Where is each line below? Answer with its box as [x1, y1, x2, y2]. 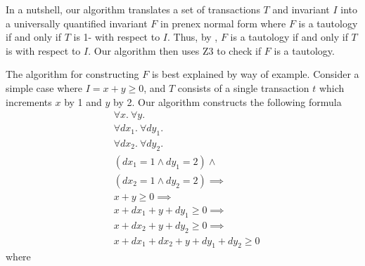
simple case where [6, 80, 83, 95]
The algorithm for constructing [6, 67, 139, 81]
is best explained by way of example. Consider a [151, 67, 359, 81]
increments [6, 94, 52, 109]
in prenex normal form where [160, 15, 286, 30]
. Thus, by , [167, 29, 218, 44]
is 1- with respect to [73, 29, 160, 44]
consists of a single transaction [177, 80, 309, 95]
